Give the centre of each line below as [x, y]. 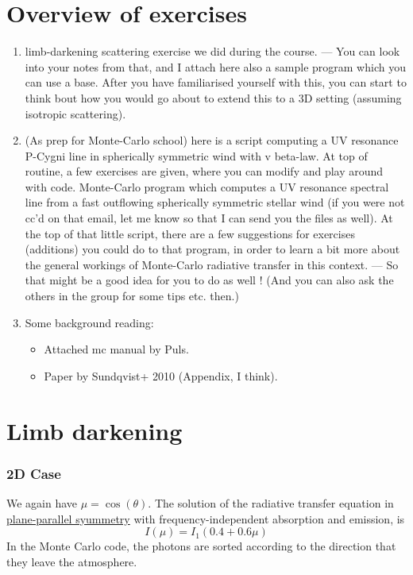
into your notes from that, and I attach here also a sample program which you [215, 66]
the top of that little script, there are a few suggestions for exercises [190, 233]
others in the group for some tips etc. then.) [132, 296]
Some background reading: [89, 322]
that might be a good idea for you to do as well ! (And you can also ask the [209, 280]
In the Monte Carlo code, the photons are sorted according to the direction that [201, 546]
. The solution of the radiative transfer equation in [271, 503]
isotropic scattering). [75, 113]
